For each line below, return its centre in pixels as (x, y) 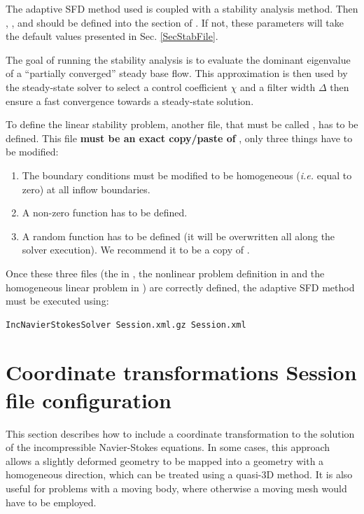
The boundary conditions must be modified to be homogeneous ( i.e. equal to (187, 175)
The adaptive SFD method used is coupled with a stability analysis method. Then (182, 8)
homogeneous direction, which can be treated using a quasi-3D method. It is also (179, 474)
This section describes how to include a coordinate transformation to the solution (180, 433)
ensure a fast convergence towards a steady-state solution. (130, 100)
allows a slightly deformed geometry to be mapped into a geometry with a (165, 460)
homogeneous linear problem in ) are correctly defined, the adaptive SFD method (180, 287)
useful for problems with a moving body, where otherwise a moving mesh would (176, 488)
